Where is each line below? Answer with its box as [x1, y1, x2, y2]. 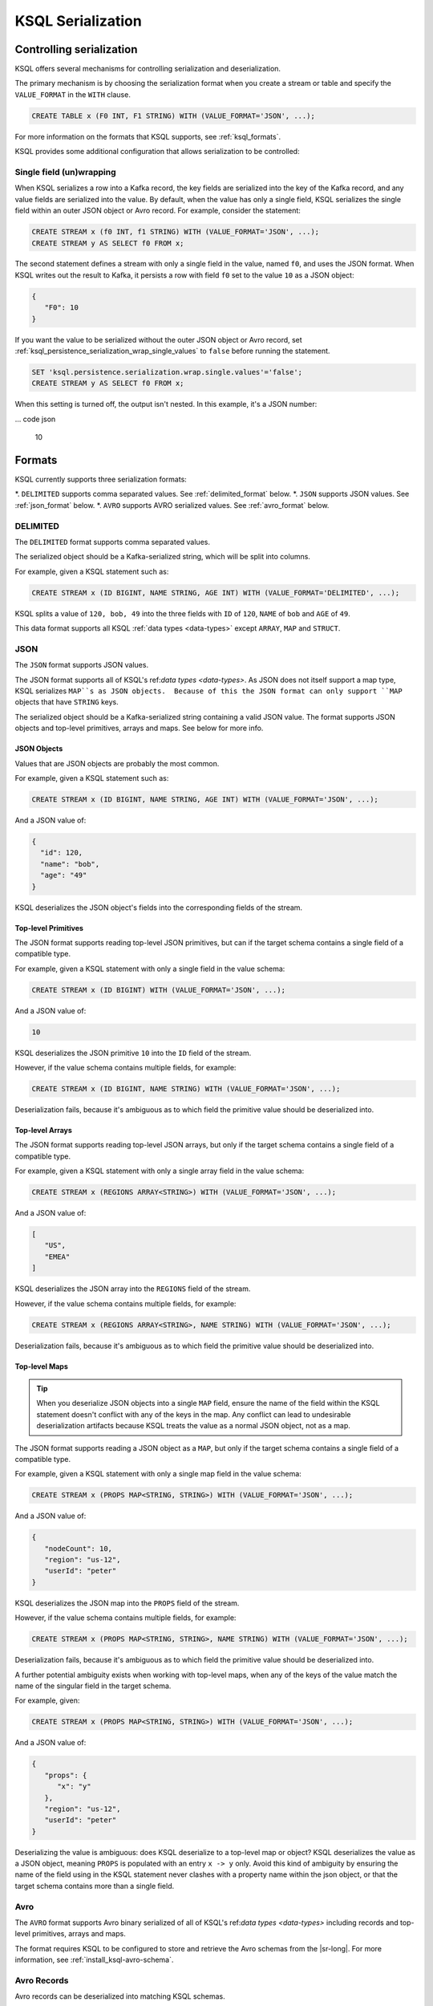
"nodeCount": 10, [44, 1544, 112, 1553]
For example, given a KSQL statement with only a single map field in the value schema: [14, 1469, 302, 1479]
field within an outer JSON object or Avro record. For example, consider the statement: [14, 205, 301, 216]
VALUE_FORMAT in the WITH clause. [14, 89, 132, 99]
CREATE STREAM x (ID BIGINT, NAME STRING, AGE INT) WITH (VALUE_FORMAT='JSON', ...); [31, 794, 378, 804]
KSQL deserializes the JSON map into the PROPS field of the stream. [14, 1598, 240, 1608]
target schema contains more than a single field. [14, 1881, 175, 1890]
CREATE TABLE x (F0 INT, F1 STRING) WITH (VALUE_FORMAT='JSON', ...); [31, 111, 316, 120]
